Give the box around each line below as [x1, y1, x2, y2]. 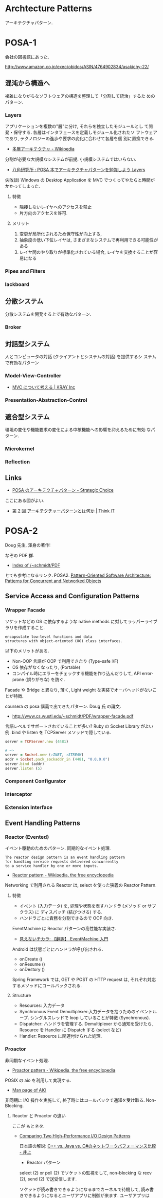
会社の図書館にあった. [5, 54, 50, 60]
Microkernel [5, 445, 35, 452]
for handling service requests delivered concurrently [5, 859, 119, 864]
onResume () [19, 961, 45, 967]
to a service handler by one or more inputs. [5, 864, 99, 869]
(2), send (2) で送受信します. [19, 1176, 77, 1182]
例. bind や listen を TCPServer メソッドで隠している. [5, 729, 111, 735]
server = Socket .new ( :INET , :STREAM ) [5, 752, 84, 758]
